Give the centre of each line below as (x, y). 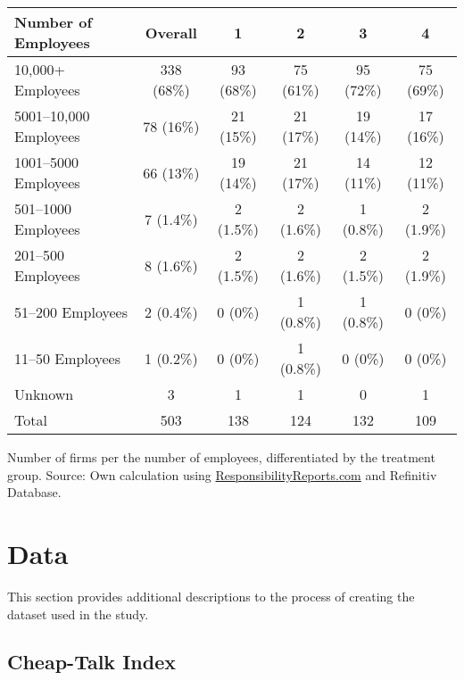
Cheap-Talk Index (91, 662)
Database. (34, 492)
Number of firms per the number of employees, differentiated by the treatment (221, 457)
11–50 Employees (67, 358)
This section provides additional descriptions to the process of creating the (211, 596)
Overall (171, 32)
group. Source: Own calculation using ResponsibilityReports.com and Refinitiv (222, 474)
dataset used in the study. (78, 614)
